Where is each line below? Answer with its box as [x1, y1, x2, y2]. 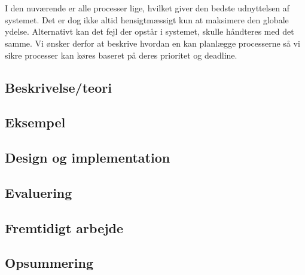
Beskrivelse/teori [5, 78, 112, 96]
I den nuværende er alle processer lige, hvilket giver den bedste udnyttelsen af [5, 2, 290, 14]
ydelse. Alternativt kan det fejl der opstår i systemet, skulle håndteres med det [5, 25, 294, 38]
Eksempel [5, 113, 66, 132]
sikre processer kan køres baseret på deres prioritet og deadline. [5, 48, 237, 61]
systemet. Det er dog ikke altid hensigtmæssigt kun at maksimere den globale [5, 13, 289, 26]
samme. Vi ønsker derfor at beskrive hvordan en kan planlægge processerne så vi [5, 36, 300, 49]
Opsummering [5, 253, 93, 272]
